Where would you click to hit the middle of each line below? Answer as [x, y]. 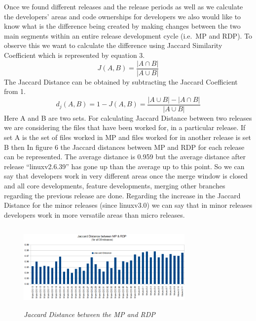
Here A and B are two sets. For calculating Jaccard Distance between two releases [128, 117]
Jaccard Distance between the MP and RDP [90, 314]
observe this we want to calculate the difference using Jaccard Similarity [113, 45]
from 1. [15, 91]
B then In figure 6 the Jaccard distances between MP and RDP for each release [124, 147]
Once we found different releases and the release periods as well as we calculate [124, 6]
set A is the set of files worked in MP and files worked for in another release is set [128, 137]
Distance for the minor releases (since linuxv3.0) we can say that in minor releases [128, 205]
